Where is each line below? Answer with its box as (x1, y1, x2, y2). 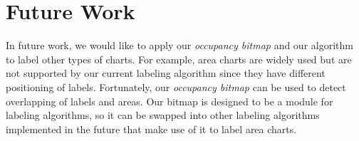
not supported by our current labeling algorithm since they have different (6, 66, 326, 80)
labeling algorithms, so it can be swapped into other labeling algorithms (6, 108, 320, 122)
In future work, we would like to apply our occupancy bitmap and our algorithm (6, 38, 353, 53)
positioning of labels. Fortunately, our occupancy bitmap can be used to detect (6, 79, 346, 94)
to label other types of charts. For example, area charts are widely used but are (6, 51, 352, 66)
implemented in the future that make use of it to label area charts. (6, 121, 297, 136)
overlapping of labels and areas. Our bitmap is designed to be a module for (6, 93, 333, 108)
